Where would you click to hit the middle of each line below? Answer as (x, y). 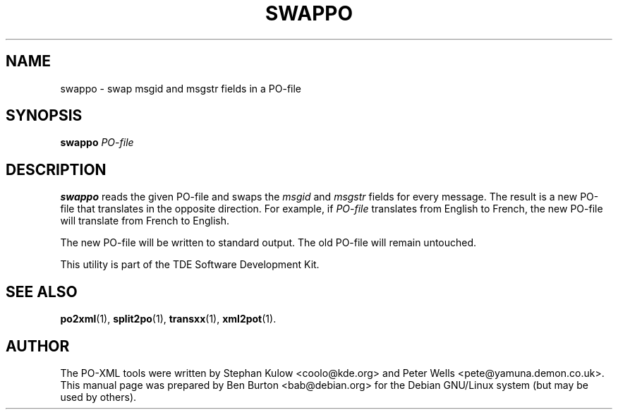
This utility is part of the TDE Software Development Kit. (190, 265)
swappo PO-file (97, 143)
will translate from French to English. (145, 221)
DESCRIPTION (56, 169)
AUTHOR (38, 346)
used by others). (98, 397)
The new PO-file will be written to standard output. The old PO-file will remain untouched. (268, 243)
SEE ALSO (42, 291)
